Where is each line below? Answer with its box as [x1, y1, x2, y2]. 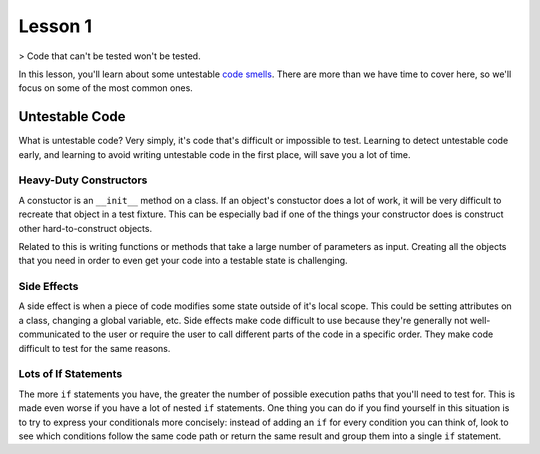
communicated [18, 328, 81, 340]
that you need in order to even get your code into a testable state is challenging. [18, 255, 349, 267]
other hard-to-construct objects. [18, 222, 153, 234]
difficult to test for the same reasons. [18, 342, 171, 354]
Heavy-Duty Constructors [18, 173, 148, 187]
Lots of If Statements [18, 367, 123, 381]
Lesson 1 [18, 15, 93, 37]
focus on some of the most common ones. [18, 82, 194, 94]
